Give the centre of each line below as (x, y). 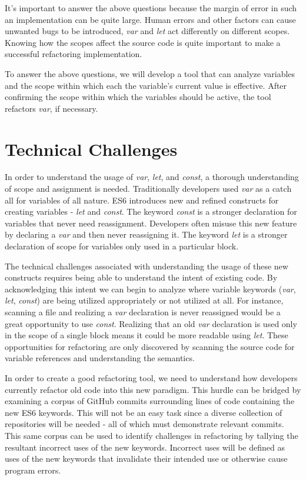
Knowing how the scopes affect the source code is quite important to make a (143, 42)
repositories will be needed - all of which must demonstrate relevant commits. (144, 424)
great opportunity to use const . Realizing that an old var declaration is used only (151, 323)
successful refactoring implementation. (74, 54)
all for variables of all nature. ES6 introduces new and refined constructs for (142, 200)
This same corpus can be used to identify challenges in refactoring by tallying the (152, 435)
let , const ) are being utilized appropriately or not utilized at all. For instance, (144, 300)
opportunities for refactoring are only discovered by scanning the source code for (150, 346)
